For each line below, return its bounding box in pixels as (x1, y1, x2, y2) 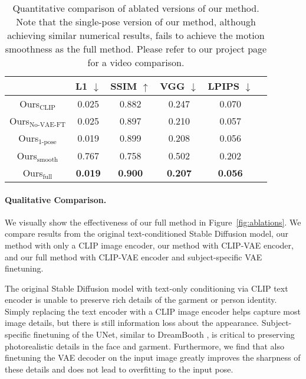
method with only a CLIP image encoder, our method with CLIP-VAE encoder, (5, 238, 294, 251)
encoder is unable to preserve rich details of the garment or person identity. (5, 293, 277, 306)
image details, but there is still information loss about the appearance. (5, 316, 259, 329)
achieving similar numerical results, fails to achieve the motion (7, 28, 265, 42)
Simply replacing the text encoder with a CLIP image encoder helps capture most (5, 305, 301, 317)
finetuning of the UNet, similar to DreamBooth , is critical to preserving (33, 328, 295, 341)
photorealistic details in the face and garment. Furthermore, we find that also (5, 339, 284, 352)
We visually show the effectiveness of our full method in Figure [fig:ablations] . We (5, 215, 301, 228)
